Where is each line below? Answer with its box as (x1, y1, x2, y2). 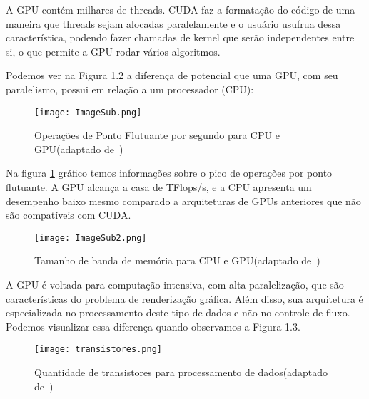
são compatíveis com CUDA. (6, 207, 131, 222)
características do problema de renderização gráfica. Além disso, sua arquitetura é (6, 291, 363, 306)
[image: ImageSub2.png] (34, 232, 147, 243)
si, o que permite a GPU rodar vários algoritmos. (6, 43, 221, 58)
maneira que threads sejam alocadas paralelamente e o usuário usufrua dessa (6, 16, 341, 31)
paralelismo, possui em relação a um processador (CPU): (6, 81, 254, 96)
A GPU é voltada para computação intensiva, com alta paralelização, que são (6, 277, 344, 292)
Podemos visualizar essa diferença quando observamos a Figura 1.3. (6, 318, 300, 333)
